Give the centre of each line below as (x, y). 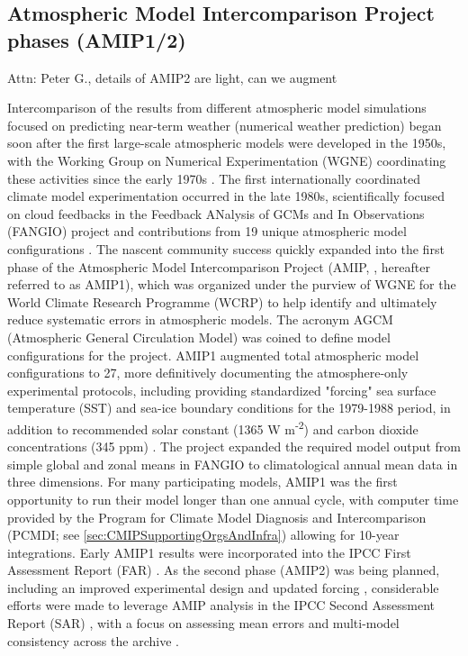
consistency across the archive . (93, 640)
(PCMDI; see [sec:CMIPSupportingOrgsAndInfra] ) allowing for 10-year (203, 535)
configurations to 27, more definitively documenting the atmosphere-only (208, 373)
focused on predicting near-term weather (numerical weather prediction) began (225, 125)
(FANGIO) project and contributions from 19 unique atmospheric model (207, 231)
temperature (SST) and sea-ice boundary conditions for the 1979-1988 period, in (229, 408)
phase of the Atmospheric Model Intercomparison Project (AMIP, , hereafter (219, 266)
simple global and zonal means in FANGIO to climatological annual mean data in (233, 464)
